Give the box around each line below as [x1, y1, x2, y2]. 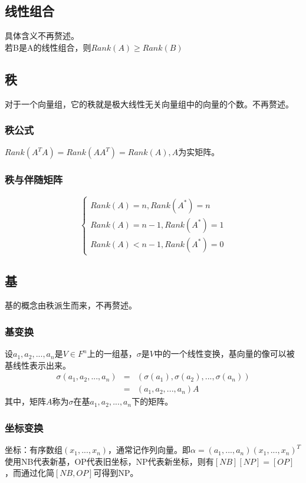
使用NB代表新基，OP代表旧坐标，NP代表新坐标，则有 [5, 455, 214, 467]
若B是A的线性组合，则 [5, 41, 91, 53]
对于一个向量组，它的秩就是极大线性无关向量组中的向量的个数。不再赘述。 [5, 97, 294, 110]
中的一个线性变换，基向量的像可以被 [154, 347, 295, 360]
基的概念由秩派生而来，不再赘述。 [5, 299, 137, 311]
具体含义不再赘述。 [5, 29, 79, 42]
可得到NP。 [93, 466, 139, 479]
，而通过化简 [5, 466, 54, 479]
